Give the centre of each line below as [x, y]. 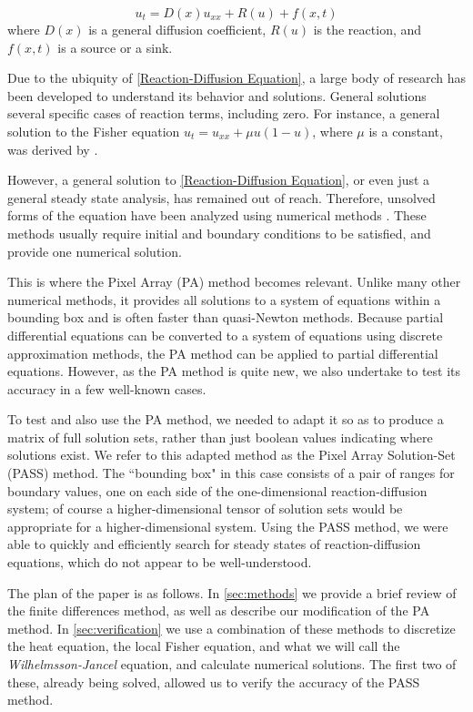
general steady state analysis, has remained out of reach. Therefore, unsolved [221, 197]
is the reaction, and [367, 29]
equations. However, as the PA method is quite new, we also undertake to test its [234, 371]
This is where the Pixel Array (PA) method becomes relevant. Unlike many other [234, 282]
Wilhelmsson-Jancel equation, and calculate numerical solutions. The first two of [232, 664]
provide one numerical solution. [95, 251]
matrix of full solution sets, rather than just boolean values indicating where [220, 437]
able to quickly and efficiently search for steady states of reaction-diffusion [214, 544]
